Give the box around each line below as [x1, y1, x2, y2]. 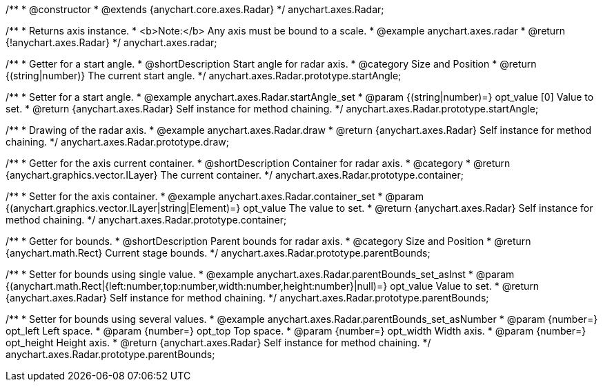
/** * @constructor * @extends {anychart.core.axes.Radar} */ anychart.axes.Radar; [6, 3, 384, 15]
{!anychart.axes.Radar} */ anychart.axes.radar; [6, 37, 217, 48]
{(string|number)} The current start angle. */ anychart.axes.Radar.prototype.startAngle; [6, 70, 402, 81]
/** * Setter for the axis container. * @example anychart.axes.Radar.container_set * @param [6, 190, 424, 202]
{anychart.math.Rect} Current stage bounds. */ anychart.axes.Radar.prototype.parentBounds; [6, 247, 431, 259]
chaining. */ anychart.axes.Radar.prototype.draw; [6, 136, 229, 148]
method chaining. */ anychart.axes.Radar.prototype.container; [6, 214, 287, 226]
